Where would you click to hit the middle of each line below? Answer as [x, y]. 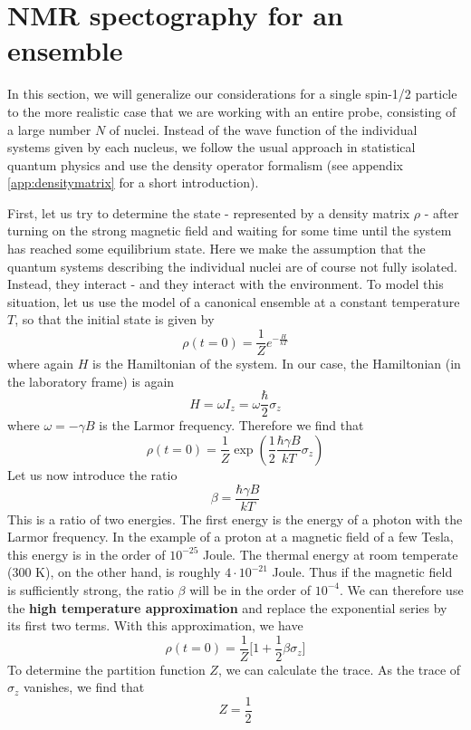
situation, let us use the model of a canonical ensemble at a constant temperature [234, 301]
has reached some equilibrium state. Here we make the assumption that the [216, 249]
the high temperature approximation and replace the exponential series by [227, 607]
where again [41, 364]
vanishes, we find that [84, 687]
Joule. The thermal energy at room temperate [331, 554]
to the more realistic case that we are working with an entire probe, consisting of [232, 111]
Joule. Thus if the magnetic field [362, 572]
